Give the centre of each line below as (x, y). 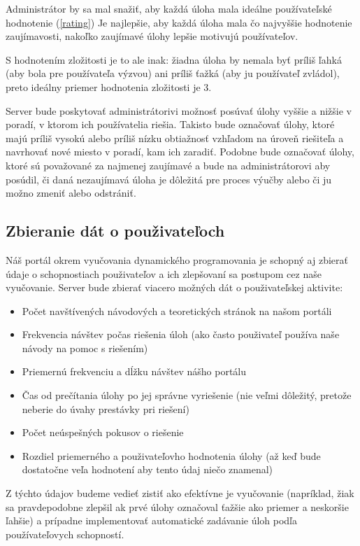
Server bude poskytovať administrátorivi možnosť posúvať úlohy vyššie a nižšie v (179, 110)
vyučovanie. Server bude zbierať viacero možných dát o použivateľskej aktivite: (174, 287)
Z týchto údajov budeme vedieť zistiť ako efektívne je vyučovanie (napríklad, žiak (180, 493)
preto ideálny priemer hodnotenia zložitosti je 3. (109, 86)
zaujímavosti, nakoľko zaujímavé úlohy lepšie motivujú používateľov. (152, 36)
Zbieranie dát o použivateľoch (115, 231)
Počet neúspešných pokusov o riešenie (103, 432)
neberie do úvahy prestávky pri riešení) (106, 408)
